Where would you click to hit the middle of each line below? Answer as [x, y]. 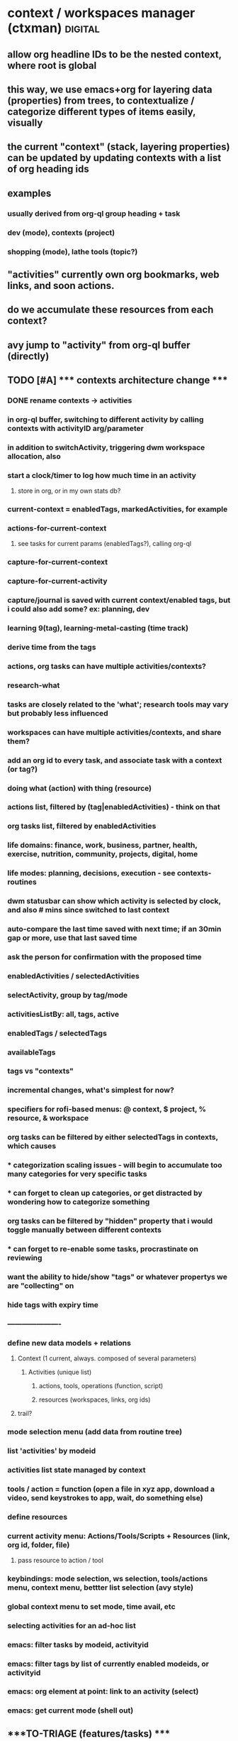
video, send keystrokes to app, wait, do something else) [105, 1497]
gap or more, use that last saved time [72, 938]
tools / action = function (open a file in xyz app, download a [111, 1489]
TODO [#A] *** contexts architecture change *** [118, 380]
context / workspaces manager [101, 13]
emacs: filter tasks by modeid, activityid [78, 1644]
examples [29, 193]
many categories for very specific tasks [77, 1174]
